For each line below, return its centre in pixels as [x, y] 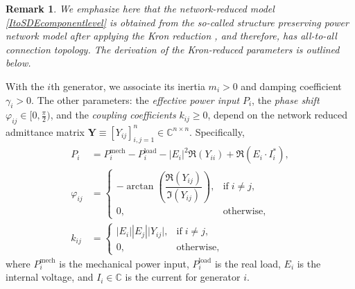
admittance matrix [45, 131]
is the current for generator [183, 277]
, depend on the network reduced [278, 115]
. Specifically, [217, 131]
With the [25, 86]
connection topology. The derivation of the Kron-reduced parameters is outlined [173, 49]
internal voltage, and [50, 277]
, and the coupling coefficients [113, 115]
